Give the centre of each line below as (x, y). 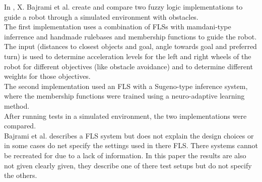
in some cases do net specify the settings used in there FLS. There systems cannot (131, 145)
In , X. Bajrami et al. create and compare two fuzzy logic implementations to (123, 7)
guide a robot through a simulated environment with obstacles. (101, 16)
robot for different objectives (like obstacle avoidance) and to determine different (128, 66)
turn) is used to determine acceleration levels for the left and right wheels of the (128, 56)
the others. (21, 175)
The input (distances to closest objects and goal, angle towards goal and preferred (130, 46)
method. (17, 105)
